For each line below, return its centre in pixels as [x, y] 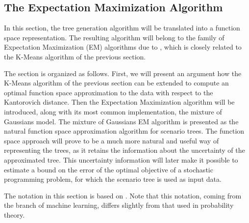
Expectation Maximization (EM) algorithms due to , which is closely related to [123, 47]
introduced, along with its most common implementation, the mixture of [113, 111]
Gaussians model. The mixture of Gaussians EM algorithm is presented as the [121, 121]
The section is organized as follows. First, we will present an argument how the [123, 73]
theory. [14, 214]
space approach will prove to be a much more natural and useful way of [112, 140]
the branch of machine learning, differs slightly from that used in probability [119, 205]
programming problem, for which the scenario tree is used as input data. [113, 179]
